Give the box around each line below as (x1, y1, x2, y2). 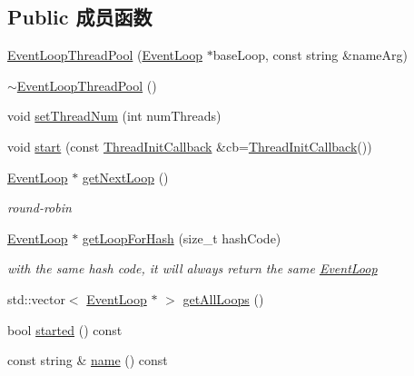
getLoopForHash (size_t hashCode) (82, 228, 281, 247)
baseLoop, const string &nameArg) (212, 45, 409, 64)
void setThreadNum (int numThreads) (7, 106, 222, 125)
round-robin (7, 198, 72, 217)
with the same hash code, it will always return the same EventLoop (7, 259, 378, 278)
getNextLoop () (82, 167, 169, 186)
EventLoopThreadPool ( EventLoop (7, 45, 202, 64)
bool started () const (7, 320, 123, 339)
